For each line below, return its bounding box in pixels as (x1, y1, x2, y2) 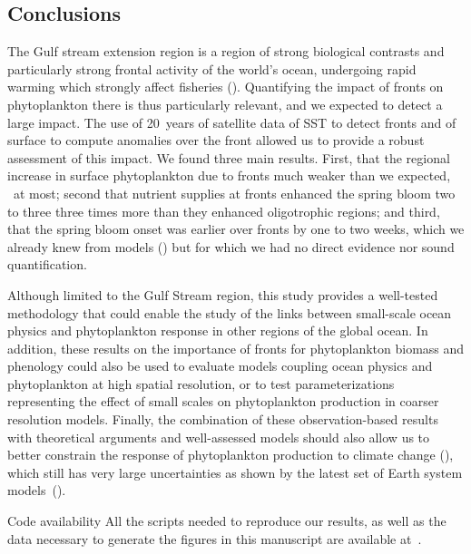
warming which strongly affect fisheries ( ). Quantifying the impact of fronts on (7, 77, 444, 96)
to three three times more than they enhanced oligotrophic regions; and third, (7, 201, 440, 220)
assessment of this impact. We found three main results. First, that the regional (7, 148, 450, 167)
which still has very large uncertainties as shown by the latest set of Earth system (7, 462, 463, 481)
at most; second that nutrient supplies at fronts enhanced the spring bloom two (13, 183, 456, 202)
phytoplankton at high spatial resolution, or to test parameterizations (7, 374, 395, 393)
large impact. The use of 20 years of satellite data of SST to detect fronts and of (7, 112, 456, 131)
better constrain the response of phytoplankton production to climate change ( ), (7, 445, 454, 464)
